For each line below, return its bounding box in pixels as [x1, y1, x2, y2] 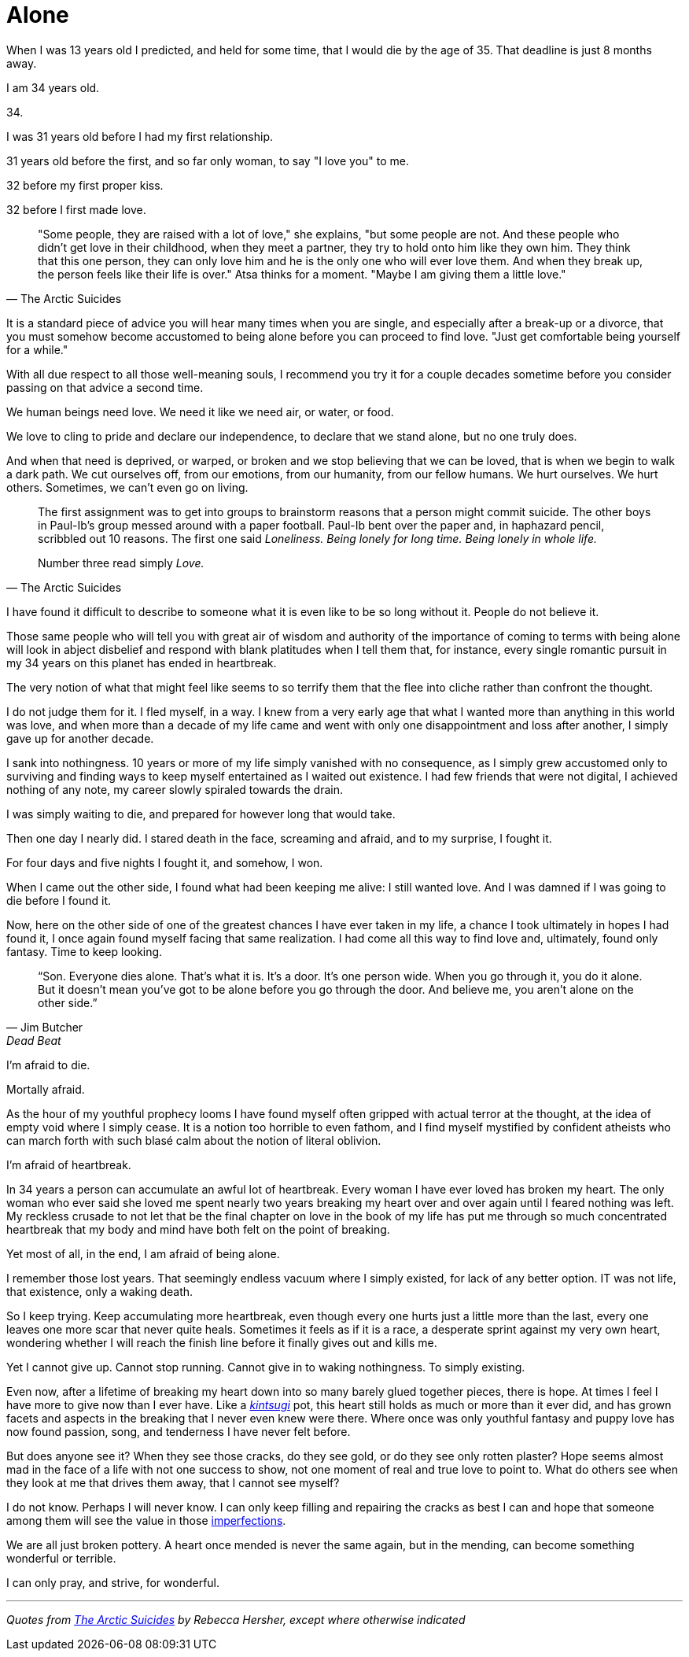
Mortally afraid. [6, 1082, 85, 1096]
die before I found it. [6, 893, 112, 907]
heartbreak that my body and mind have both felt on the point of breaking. [6, 1222, 390, 1236]
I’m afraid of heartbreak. [6, 1157, 131, 1172]
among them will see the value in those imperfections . [6, 1513, 286, 1527]
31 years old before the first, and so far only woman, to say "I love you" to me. [6, 153, 410, 168]
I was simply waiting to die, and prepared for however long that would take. [6, 806, 396, 821]
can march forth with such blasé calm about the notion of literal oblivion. [6, 1133, 381, 1147]
